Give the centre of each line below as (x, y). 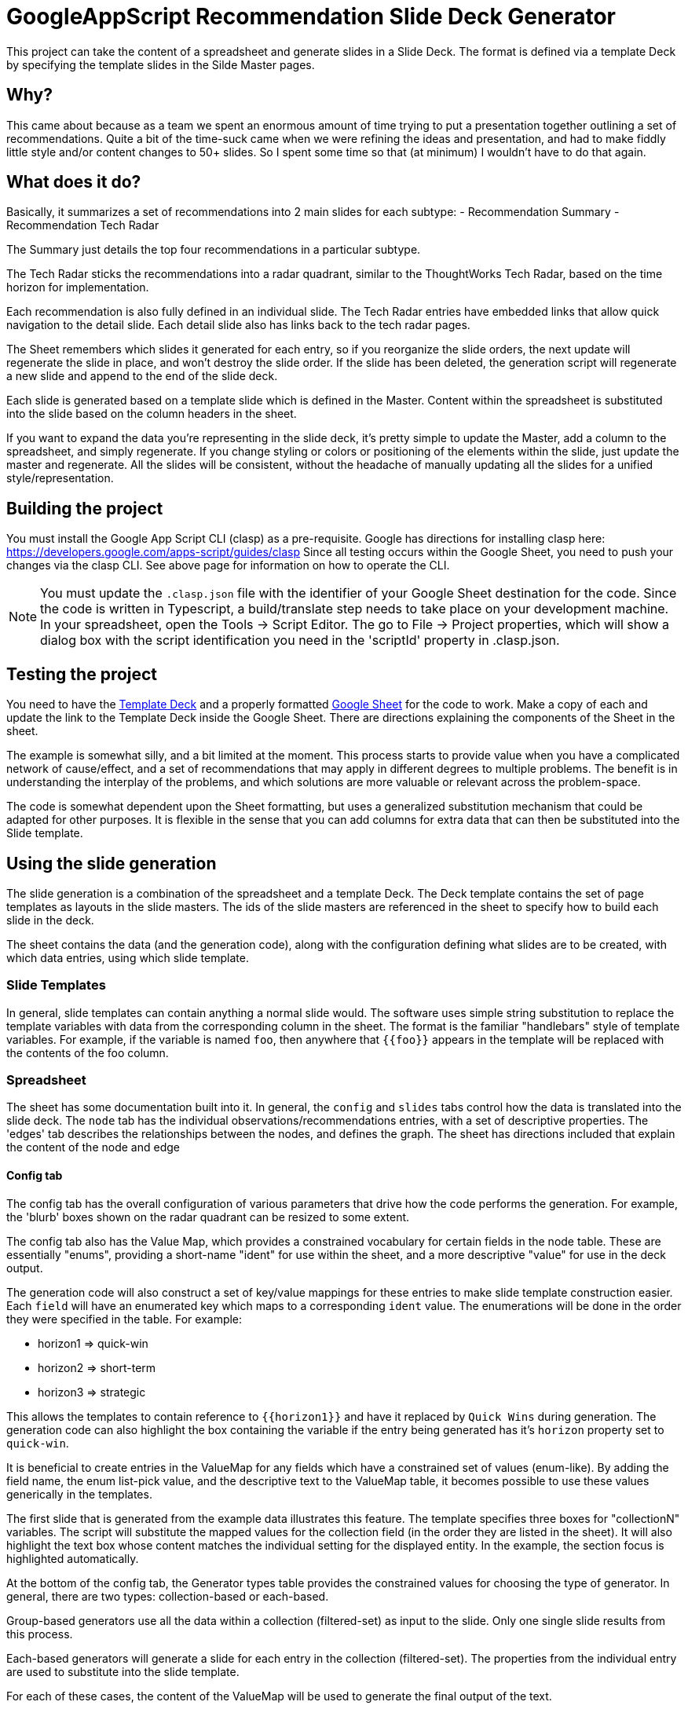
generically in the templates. (79, 1494)
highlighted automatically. (73, 1558)
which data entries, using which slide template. (128, 957)
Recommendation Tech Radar (83, 225)
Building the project (85, 508)
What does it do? (74, 182)
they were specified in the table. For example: (124, 1319)
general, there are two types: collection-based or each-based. (168, 1596)
